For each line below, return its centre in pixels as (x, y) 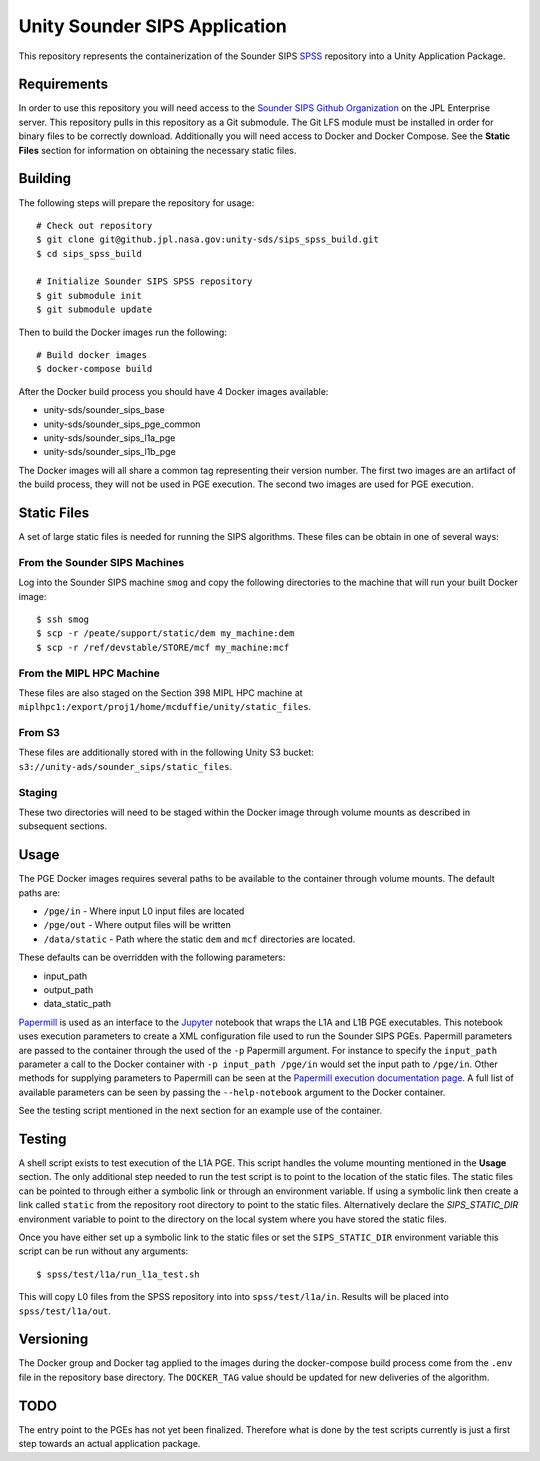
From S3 (39, 733)
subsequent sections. (63, 826)
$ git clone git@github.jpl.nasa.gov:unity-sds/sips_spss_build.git (207, 239)
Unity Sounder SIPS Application (152, 26)
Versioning (53, 1339)
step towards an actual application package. (109, 1444)
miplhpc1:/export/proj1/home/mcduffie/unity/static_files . (165, 707)
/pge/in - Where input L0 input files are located (144, 911)
